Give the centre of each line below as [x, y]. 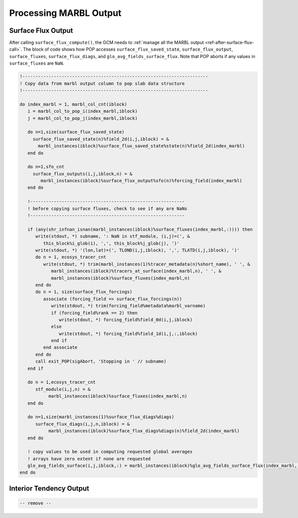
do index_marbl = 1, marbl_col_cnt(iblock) [74, 104]
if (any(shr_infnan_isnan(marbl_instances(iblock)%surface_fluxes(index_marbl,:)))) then [140, 229]
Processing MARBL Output [65, 13]
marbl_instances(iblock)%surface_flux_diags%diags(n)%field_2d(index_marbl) [144, 431]
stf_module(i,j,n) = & [63, 389]
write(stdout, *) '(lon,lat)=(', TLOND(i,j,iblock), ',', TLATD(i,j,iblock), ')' [138, 250]
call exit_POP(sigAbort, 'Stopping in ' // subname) [101, 362]
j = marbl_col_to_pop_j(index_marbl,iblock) [82, 118]
